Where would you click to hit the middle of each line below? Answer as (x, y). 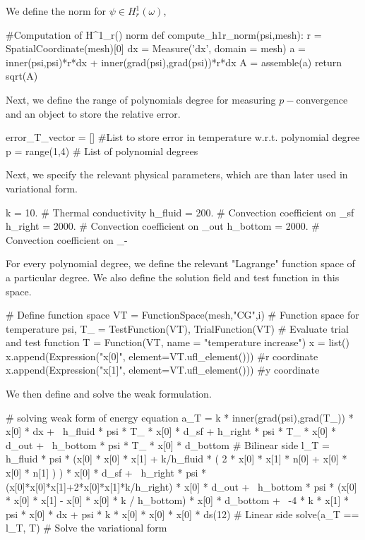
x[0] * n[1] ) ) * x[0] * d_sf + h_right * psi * (106, 473)
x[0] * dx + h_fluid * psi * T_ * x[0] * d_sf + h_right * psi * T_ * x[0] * (171, 431)
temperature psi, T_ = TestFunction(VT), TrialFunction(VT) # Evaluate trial (177, 328)
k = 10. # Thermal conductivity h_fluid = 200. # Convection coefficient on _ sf (180, 212)
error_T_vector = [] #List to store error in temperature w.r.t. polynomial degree (183, 137)
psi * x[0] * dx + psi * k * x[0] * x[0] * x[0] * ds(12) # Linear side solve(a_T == (182, 514)
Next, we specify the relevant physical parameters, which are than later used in (177, 174)
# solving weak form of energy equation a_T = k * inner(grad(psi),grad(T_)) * (180, 417)
